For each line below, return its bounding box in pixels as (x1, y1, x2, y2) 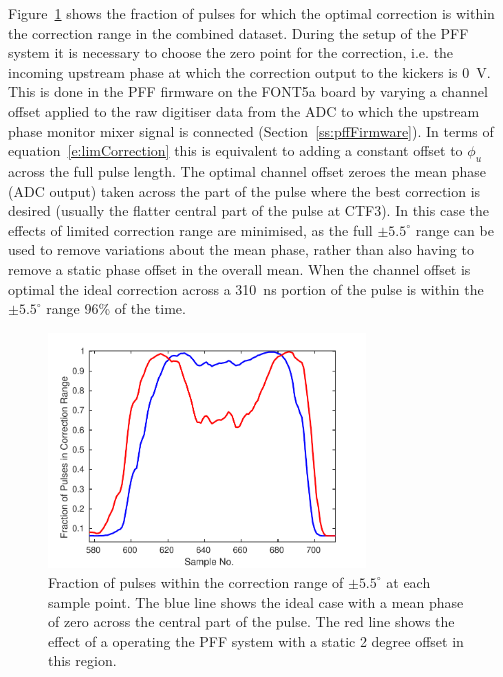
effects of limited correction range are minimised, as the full (8, 219, 373, 240)
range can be (415, 219, 494, 240)
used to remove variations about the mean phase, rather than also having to (8, 239, 474, 260)
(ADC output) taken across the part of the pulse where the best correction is (8, 180, 481, 201)
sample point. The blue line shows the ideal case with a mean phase (48, 591, 464, 612)
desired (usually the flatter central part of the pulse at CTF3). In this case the (8, 200, 489, 221)
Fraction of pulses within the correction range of (48, 571, 344, 592)
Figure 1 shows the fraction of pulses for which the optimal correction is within (8, 3, 495, 23)
